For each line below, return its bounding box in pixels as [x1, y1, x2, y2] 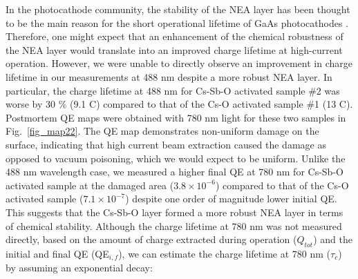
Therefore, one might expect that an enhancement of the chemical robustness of [6, 29, 343, 44]
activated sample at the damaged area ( [6, 177, 174, 192]
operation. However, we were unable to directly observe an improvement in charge [6, 56, 352, 70]
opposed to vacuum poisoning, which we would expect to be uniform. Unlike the [6, 151, 346, 165]
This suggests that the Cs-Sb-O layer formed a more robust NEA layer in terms [6, 204, 343, 219]
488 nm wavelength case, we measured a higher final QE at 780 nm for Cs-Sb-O [6, 164, 343, 179]
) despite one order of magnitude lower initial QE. [125, 191, 337, 206]
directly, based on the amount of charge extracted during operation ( [6, 232, 297, 247]
